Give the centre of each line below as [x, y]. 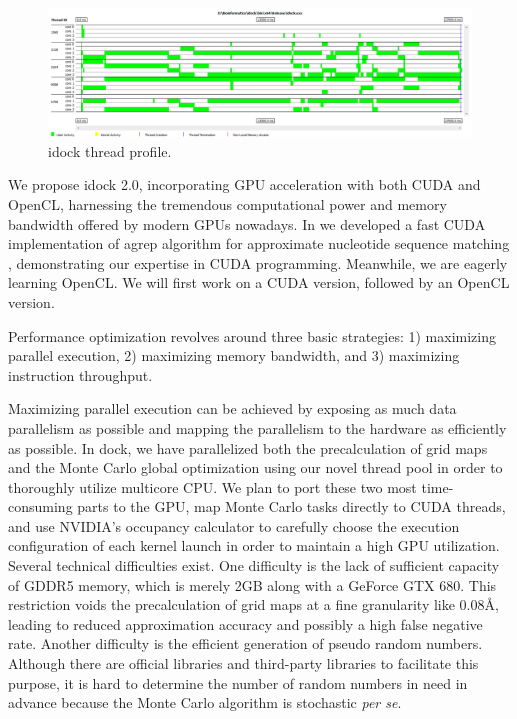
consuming [40, 506]
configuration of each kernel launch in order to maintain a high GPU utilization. [254, 545]
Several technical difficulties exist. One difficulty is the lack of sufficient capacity [254, 565]
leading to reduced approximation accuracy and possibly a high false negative [245, 623]
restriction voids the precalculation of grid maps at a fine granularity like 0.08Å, [253, 604]
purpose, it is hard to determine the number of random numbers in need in [238, 682]
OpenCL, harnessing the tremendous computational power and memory [227, 203]
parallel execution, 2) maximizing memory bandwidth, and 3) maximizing [234, 355]
